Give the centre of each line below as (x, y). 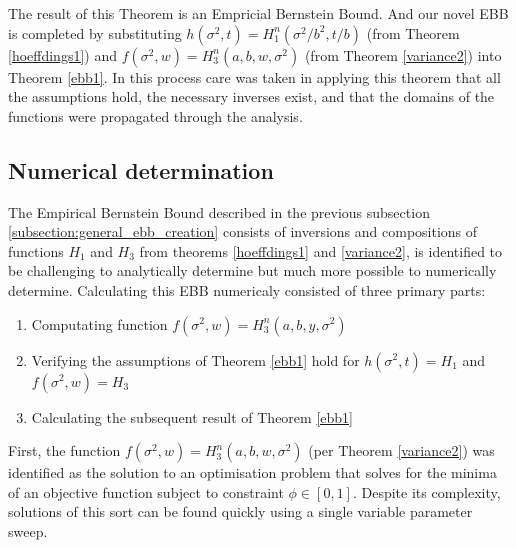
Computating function (99, 323)
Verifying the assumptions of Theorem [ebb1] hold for (195, 359)
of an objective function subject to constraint (146, 491)
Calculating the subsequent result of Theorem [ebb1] (192, 416)
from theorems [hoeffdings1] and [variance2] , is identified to (321, 250)
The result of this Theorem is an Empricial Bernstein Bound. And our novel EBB (258, 13)
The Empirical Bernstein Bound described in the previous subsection (219, 211)
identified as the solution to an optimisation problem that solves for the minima (252, 472)
